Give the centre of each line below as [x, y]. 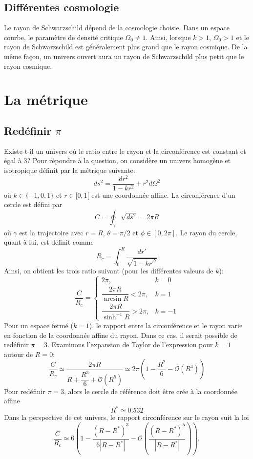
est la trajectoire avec [51, 232]
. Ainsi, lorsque [168, 37]
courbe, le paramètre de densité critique [63, 37]
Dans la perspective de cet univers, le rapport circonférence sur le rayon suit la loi [126, 417]
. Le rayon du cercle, [206, 232]
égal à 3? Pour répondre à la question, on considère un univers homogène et [117, 160]
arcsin [113, 299]
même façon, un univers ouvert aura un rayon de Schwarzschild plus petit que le [124, 56]
